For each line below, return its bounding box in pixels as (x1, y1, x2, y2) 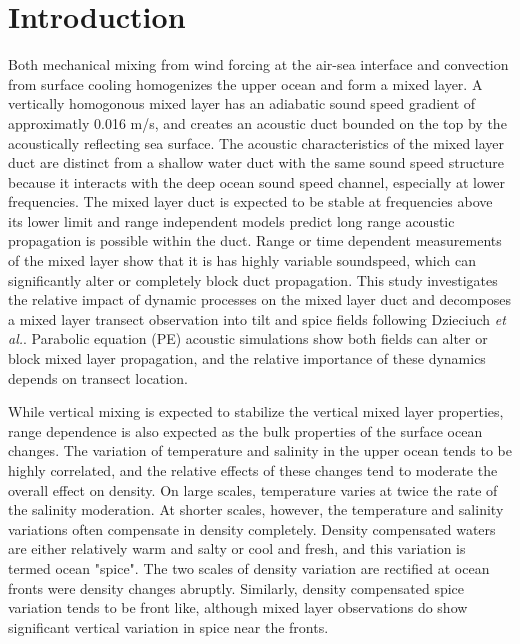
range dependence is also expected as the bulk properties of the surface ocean (8, 420, 483, 441)
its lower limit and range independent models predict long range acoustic (8, 210, 455, 231)
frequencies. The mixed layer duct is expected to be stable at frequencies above (8, 191, 493, 212)
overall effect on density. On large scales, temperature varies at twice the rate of (8, 479, 498, 500)
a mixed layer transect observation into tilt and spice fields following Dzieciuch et (8, 308, 506, 329)
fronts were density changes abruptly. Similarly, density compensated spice (8, 577, 465, 598)
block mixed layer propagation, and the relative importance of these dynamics (8, 348, 486, 369)
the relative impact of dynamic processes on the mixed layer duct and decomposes (8, 289, 511, 310)
